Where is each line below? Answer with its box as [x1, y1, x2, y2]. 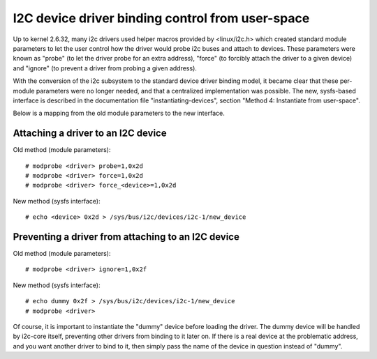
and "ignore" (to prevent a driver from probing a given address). [13, 63, 197, 72]
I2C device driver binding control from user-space [13, 10, 310, 26]
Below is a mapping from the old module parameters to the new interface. [13, 109, 225, 118]
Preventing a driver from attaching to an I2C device [13, 231, 240, 243]
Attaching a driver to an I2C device [13, 128, 167, 139]
